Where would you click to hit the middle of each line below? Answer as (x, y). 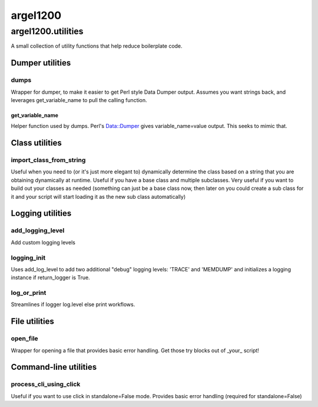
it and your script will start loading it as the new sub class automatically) (98, 196)
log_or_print (29, 293)
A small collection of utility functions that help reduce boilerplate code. (97, 46)
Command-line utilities (54, 367)
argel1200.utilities (47, 31)
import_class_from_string (48, 160)
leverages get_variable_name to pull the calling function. (79, 100)
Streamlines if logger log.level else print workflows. (73, 304)
